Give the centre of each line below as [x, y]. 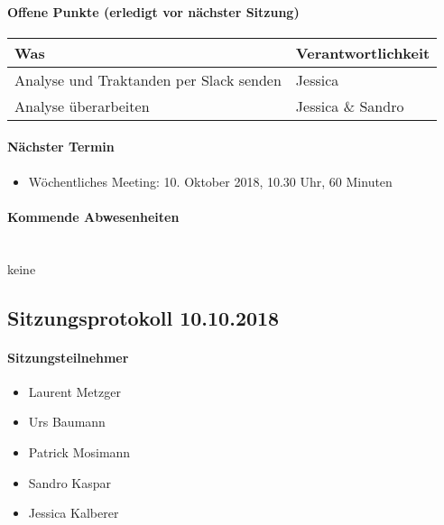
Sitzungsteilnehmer [68, 357]
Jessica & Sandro [350, 106]
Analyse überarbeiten [82, 106]
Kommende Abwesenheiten [93, 216]
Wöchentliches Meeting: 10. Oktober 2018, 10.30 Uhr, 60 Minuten [210, 181]
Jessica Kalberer [74, 513]
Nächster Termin [61, 147]
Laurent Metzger [74, 391]
